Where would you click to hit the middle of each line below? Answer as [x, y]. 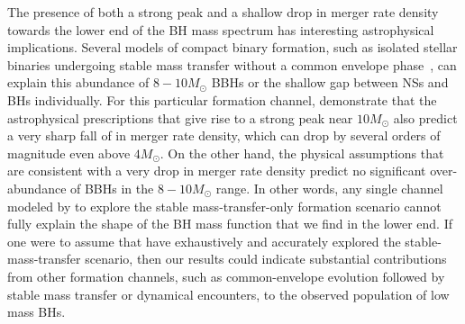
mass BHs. [36, 312]
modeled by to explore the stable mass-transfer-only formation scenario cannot [224, 206]
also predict [425, 117]
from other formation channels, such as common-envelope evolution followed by [226, 276]
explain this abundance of [78, 82]
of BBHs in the [112, 188]
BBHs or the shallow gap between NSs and [330, 82]
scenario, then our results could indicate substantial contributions [266, 259]
